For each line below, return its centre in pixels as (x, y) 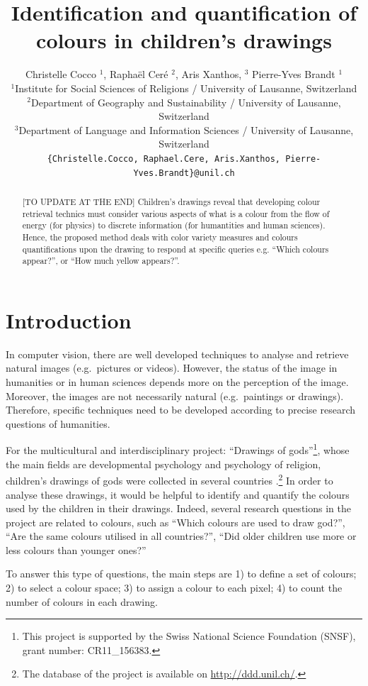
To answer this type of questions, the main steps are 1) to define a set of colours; (181, 574)
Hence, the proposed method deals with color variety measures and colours (160, 237)
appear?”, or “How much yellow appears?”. (101, 261)
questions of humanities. (58, 423)
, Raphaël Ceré (136, 74)
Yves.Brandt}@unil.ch (184, 173)
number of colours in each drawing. (82, 601)
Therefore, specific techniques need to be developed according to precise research (180, 410)
